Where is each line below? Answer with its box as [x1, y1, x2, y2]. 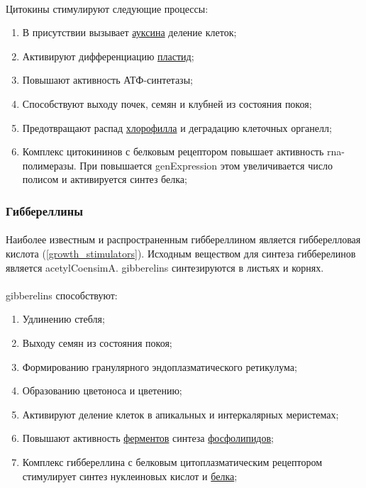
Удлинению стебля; [22, 311, 105, 326]
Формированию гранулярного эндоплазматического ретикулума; [22, 359, 297, 374]
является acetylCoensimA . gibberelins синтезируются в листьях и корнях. [6, 260, 324, 274]
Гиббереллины [6, 201, 83, 219]
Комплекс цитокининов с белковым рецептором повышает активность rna [22, 144, 342, 159]
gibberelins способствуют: [6, 287, 118, 302]
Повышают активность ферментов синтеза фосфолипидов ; [22, 431, 274, 445]
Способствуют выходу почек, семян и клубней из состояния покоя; [22, 96, 312, 111]
